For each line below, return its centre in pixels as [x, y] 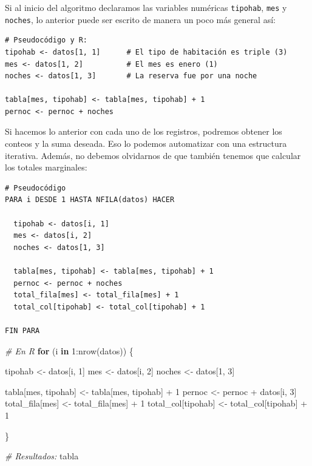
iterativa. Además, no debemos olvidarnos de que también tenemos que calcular [153, 155]
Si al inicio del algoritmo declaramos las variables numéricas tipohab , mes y [146, 7]
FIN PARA [22, 330]
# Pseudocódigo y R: [46, 40]
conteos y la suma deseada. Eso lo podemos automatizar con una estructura [146, 144]
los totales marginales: [46, 167]
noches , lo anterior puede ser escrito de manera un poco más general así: [140, 19]
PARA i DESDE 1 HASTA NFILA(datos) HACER [90, 200]
